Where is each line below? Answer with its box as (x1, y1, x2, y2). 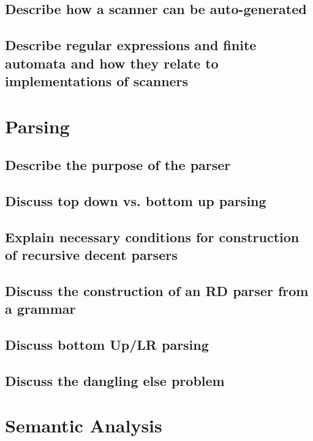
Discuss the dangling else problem (5, 371, 225, 390)
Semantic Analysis (5, 413, 162, 438)
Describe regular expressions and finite (5, 35, 257, 54)
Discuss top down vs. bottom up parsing (5, 191, 266, 210)
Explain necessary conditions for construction (5, 227, 300, 246)
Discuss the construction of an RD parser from (5, 281, 309, 300)
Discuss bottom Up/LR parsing (5, 335, 209, 354)
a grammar (5, 299, 76, 318)
